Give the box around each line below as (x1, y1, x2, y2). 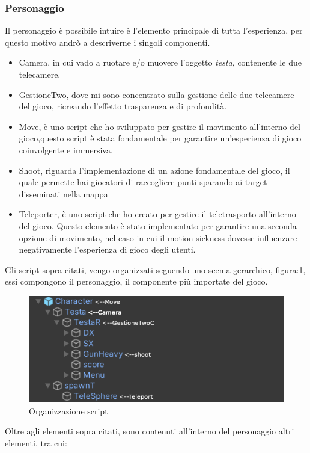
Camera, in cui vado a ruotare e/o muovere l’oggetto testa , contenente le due (19, 56, 302, 69)
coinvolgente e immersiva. (19, 143, 113, 156)
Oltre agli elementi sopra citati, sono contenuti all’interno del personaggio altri (5, 425, 294, 437)
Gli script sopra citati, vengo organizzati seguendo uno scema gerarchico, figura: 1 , (5, 263, 306, 276)
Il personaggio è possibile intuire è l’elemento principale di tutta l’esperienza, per (5, 24, 303, 37)
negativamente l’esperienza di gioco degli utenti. (19, 243, 196, 256)
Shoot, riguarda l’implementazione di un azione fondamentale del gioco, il (19, 164, 290, 176)
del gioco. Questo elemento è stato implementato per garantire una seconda (19, 219, 297, 232)
